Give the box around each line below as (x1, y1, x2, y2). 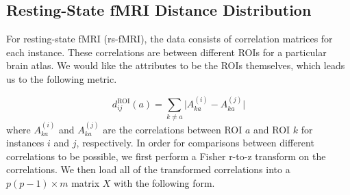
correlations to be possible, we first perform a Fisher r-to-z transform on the (6, 148, 326, 163)
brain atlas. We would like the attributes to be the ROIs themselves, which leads (6, 58, 345, 73)
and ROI (253, 122, 290, 136)
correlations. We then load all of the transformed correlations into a (6, 162, 290, 177)
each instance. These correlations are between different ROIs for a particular (6, 44, 327, 59)
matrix (71, 175, 100, 190)
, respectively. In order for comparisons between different (76, 135, 314, 150)
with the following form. (114, 175, 215, 190)
